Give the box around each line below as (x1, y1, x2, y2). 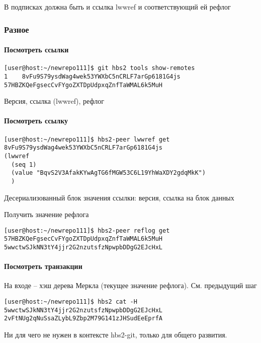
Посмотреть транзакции (4, 261, 82, 271)
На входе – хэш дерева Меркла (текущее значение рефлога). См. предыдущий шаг (4, 280, 257, 291)
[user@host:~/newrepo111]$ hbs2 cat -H (4, 298, 137, 306)
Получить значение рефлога (4, 209, 89, 220)
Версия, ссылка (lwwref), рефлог (4, 96, 104, 106)
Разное (4, 23, 29, 35)
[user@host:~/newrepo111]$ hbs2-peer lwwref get (4, 135, 170, 143)
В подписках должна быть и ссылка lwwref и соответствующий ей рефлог (4, 2, 231, 12)
